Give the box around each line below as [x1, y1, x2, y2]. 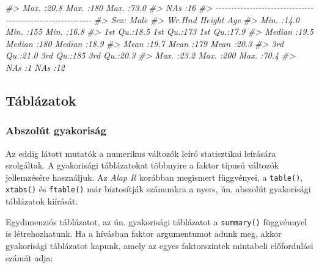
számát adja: [5, 251, 53, 264]
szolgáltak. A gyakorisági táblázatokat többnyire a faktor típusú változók [5, 159, 279, 172]
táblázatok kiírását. [5, 195, 78, 208]
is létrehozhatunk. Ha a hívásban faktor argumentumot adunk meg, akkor [5, 227, 282, 240]
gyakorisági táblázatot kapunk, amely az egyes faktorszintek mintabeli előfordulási [5, 239, 313, 252]
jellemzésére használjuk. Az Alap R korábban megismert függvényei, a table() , [5, 170, 303, 183]
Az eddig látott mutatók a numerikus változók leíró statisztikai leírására [5, 147, 276, 159]
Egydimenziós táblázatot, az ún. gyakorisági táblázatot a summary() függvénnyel [5, 215, 307, 228]
